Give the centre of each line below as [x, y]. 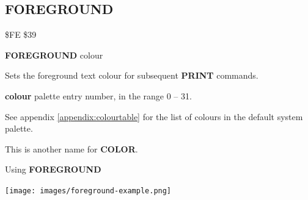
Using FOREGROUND [53, 169]
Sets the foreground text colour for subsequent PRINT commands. [132, 75]
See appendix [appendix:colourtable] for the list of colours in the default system [154, 116]
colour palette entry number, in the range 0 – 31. [98, 95]
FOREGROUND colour [54, 55]
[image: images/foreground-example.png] [88, 191]
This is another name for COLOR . [71, 148]
